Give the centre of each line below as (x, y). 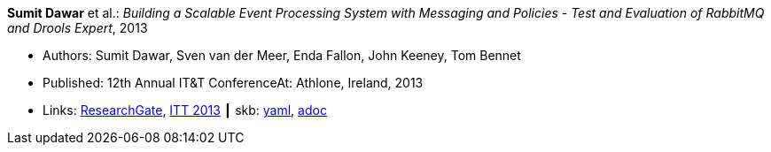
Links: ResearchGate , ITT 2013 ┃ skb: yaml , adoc (185, 110)
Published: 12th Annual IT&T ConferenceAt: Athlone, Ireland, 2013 (233, 83)
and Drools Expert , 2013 (78, 28)
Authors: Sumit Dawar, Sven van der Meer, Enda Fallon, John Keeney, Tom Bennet (282, 55)
